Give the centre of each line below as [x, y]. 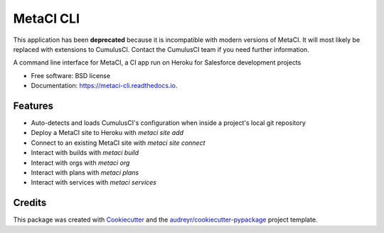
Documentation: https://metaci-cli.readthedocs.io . [104, 86]
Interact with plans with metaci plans [85, 172]
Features [33, 105]
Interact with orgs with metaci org [80, 163]
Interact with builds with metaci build [85, 153]
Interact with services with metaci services [94, 183]
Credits [30, 203]
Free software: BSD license [70, 75]
